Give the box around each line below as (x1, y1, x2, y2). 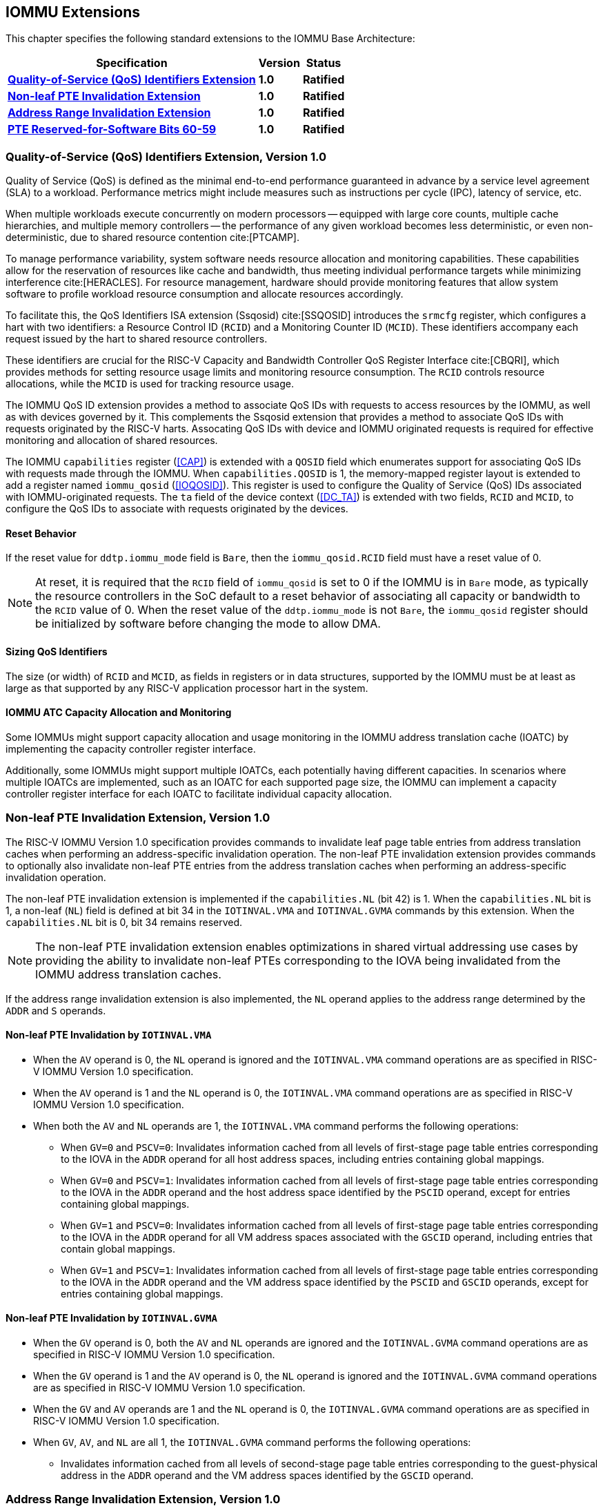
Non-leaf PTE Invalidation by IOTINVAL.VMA (6, 1029, 212, 1041)
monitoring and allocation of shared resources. (6, 434, 218, 447)
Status (306, 56, 342, 70)
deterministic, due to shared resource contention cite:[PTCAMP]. (6, 231, 299, 244)
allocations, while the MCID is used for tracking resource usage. (6, 378, 294, 390)
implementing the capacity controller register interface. (6, 742, 256, 755)
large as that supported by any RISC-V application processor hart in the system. (6, 682, 368, 694)
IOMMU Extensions (6, 3, 141, 21)
